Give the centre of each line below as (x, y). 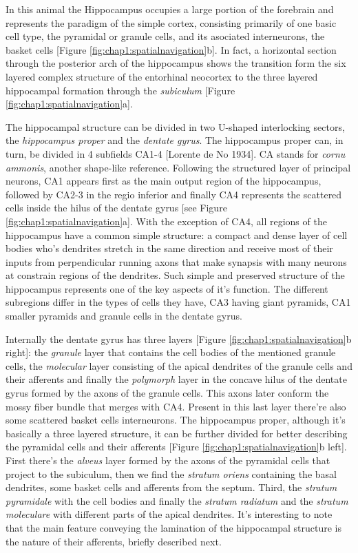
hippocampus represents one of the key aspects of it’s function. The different (167, 288)
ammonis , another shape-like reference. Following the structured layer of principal (178, 167)
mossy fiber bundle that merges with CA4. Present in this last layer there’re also (176, 406)
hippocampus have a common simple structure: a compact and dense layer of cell (177, 234)
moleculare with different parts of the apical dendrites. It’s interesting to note (169, 514)
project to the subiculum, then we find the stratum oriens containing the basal (171, 473)
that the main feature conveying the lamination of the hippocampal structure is (173, 527)
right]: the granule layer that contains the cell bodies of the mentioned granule (171, 352)
